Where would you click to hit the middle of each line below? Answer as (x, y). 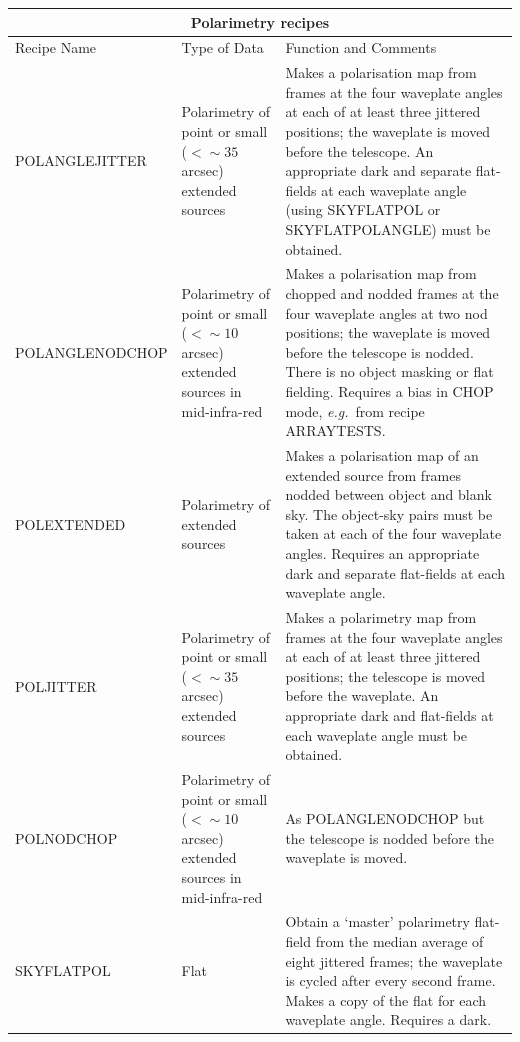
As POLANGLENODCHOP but (385, 818)
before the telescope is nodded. (379, 351)
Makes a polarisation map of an (382, 454)
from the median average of (399, 940)
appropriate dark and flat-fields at (389, 714)
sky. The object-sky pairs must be (389, 513)
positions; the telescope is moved (385, 675)
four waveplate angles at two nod (386, 312)
